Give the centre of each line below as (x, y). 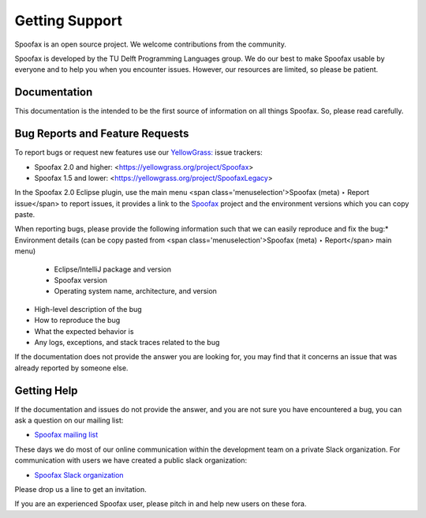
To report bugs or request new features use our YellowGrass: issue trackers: (139, 152)
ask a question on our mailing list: (69, 420)
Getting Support (68, 21)
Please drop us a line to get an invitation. (81, 490)
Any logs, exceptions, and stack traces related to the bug (127, 342)
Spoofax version (81, 280)
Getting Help (46, 390)
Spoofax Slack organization (79, 475)
